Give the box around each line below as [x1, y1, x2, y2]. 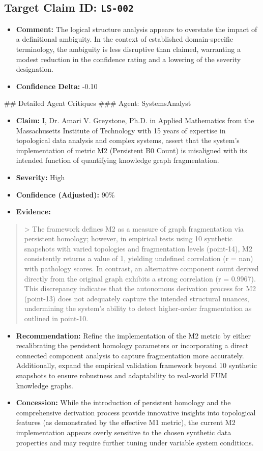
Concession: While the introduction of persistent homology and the [16, 397, 231, 408]
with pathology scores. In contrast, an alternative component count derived [24, 263, 259, 274]
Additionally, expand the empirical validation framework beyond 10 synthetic [16, 360, 257, 371]
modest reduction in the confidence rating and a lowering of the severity [16, 53, 241, 64]
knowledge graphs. [16, 380, 73, 390]
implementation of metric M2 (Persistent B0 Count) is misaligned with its [16, 145, 247, 155]
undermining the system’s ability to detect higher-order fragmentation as [24, 303, 252, 314]
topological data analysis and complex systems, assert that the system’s [16, 135, 240, 146]
